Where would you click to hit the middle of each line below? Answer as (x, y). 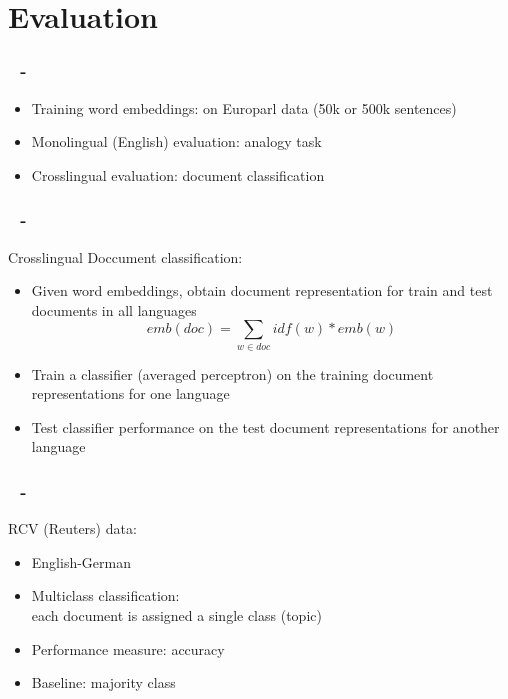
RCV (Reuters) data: (72, 528)
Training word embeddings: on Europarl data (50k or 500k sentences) (244, 107)
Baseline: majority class (103, 682)
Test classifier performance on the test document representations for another (265, 426)
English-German (81, 561)
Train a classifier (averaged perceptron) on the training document (232, 373)
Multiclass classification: (105, 595)
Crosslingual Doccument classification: (125, 256)
